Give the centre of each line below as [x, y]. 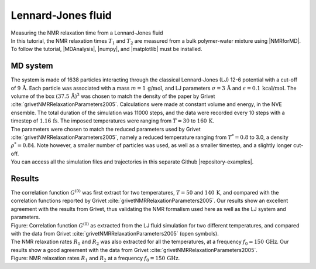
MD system [32, 66]
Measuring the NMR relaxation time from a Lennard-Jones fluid [87, 33]
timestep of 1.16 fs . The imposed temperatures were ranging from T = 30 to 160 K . [113, 121]
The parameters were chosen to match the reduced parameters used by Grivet [106, 129]
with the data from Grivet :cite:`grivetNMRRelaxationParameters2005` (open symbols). [115, 234]
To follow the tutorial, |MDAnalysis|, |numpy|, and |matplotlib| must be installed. [107, 49]
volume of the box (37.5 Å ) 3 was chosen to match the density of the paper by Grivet [113, 96]
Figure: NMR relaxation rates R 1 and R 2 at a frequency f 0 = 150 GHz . [95, 259]
